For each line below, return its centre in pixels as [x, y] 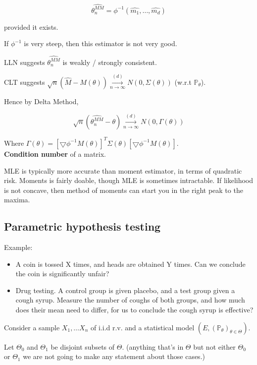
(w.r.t [183, 82]
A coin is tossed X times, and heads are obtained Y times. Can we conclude [130, 264]
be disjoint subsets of [83, 346]
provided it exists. [31, 27]
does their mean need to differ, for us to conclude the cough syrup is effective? [134, 310]
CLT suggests [25, 82]
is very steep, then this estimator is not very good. [101, 43]
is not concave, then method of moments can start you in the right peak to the [124, 190]
